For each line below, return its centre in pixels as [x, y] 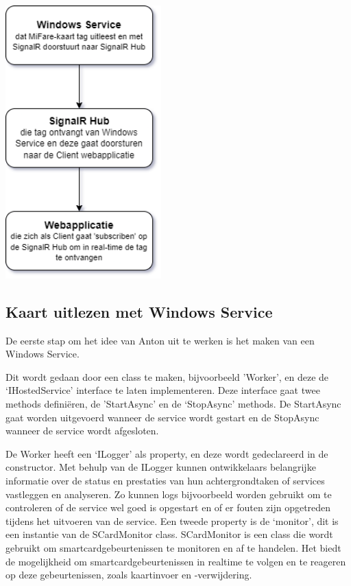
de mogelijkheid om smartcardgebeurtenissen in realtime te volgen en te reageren [176, 561]
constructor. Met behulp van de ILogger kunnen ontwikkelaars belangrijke [161, 467]
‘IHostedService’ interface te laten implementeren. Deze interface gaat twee [163, 390]
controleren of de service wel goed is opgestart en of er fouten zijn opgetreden [168, 507]
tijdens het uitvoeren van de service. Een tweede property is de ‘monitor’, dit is [172, 520]
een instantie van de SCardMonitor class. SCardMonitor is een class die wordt [169, 534]
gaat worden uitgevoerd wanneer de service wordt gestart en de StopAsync [162, 417]
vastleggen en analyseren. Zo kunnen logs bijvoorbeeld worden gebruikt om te [169, 494]
